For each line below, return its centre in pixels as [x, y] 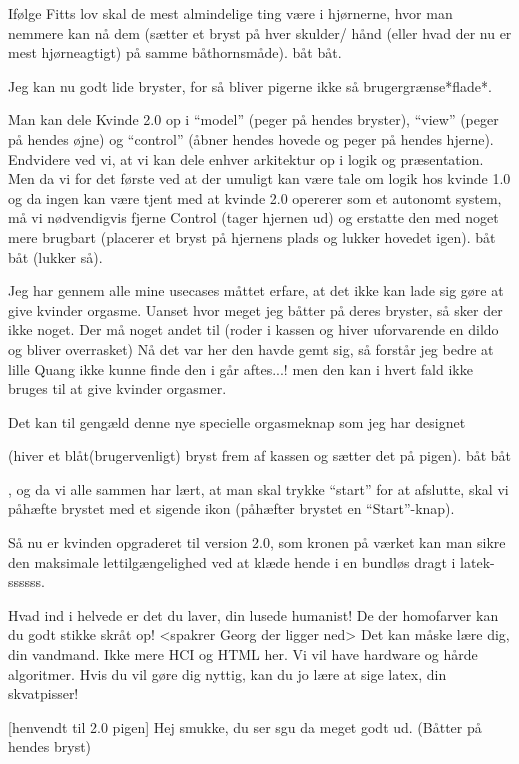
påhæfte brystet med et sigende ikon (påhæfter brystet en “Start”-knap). [231, 508]
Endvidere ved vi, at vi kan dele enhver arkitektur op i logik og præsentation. [246, 158]
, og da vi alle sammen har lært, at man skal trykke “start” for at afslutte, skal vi [258, 488]
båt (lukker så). [55, 256]
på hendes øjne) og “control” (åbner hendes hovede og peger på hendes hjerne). [251, 138]
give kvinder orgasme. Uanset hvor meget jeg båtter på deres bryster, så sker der [255, 309]
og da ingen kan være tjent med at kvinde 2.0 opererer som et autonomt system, [255, 197]
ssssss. [26, 581]
